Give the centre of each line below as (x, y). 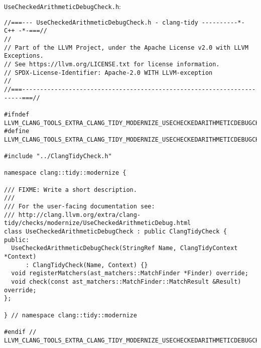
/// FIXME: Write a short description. (71, 190)
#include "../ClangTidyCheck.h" (58, 156)
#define (17, 131)
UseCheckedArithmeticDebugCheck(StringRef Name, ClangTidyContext (124, 248)
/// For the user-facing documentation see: (80, 207)
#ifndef (17, 114)
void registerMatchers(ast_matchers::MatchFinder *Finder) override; (130, 273)
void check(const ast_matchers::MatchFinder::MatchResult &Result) (126, 282)
